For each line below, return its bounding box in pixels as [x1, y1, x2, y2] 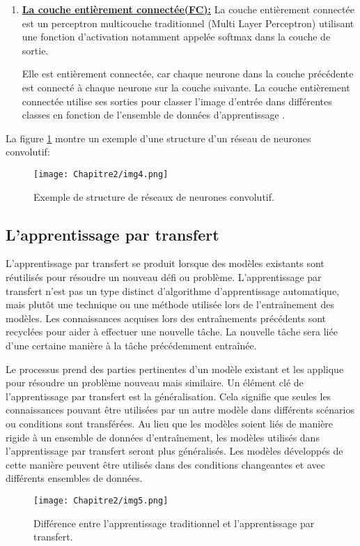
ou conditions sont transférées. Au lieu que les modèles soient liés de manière [6, 416, 334, 430]
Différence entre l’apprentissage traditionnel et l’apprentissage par [33, 515, 315, 530]
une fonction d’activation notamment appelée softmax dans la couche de [22, 29, 331, 44]
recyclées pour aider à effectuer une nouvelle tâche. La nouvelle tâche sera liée [6, 324, 338, 339]
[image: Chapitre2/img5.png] [33, 495, 169, 506]
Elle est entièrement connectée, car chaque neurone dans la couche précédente [22, 66, 354, 81]
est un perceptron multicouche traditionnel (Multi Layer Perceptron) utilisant [22, 15, 354, 30]
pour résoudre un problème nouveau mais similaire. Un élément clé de [6, 375, 304, 390]
